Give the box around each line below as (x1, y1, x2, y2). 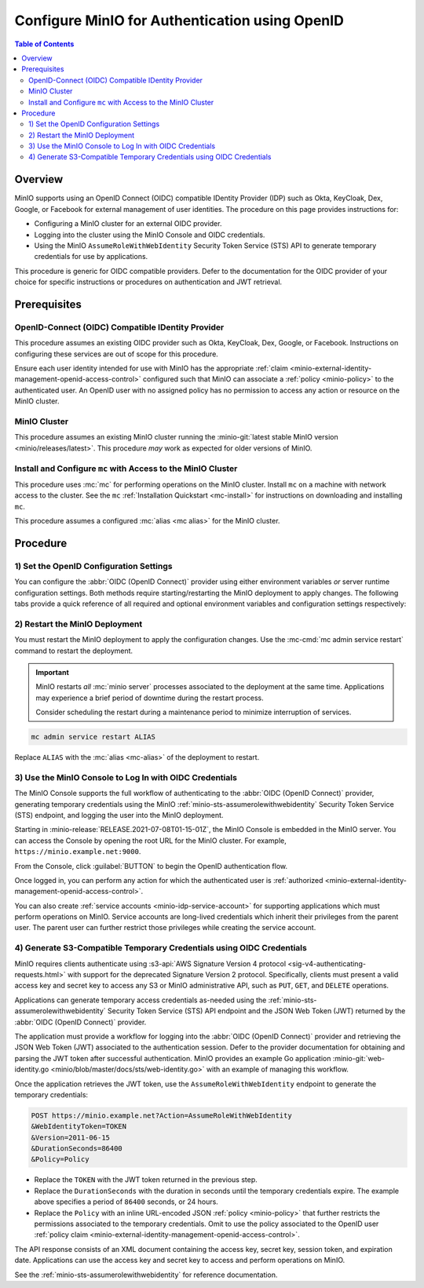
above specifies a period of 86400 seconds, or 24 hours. (34, 1197, 219, 1206)
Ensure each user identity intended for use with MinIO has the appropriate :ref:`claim (14, 363, 288, 373)
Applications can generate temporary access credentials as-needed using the (14, 995, 267, 1005)
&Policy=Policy (31, 1155, 90, 1164)
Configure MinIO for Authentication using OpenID (14, 12, 345, 29)
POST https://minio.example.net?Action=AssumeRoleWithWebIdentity (31, 1111, 292, 1120)
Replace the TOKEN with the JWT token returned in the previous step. (34, 1175, 258, 1184)
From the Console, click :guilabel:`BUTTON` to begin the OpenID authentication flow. (14, 861, 288, 870)
